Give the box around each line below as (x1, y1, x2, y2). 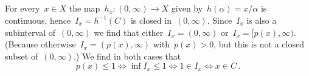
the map (69, 2, 100, 15)
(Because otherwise (5, 38, 76, 50)
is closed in (130, 13, 172, 26)
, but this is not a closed (214, 38, 304, 50)
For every (5, 2, 40, 15)
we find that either (94, 26, 164, 38)
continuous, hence (5, 13, 71, 26)
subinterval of (5, 26, 55, 38)
